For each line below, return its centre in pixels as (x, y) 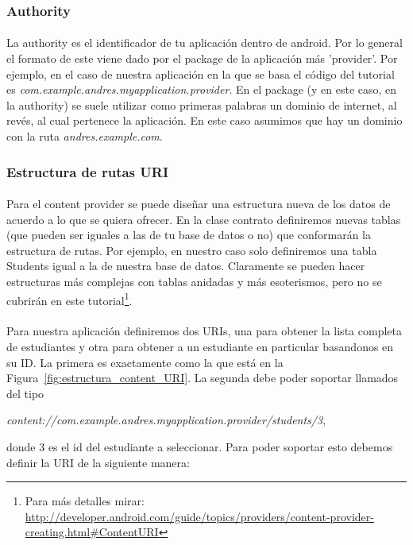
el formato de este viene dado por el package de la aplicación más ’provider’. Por (202, 58)
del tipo (25, 393)
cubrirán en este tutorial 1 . (69, 299)
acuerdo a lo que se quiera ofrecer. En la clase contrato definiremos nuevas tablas (204, 219)
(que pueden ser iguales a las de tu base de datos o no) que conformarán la (189, 235)
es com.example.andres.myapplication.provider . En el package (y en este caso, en (202, 89)
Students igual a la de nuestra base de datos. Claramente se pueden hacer (186, 266)
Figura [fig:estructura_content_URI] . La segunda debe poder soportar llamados (203, 378)
